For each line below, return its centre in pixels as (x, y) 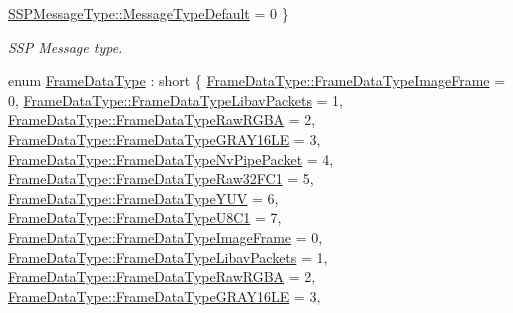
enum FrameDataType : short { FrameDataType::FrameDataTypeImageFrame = (257, 80)
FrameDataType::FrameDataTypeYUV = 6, (143, 197)
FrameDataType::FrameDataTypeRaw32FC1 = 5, (161, 178)
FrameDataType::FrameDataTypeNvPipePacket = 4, (171, 158)
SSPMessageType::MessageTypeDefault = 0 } (148, 13)
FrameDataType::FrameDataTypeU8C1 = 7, (145, 217)
